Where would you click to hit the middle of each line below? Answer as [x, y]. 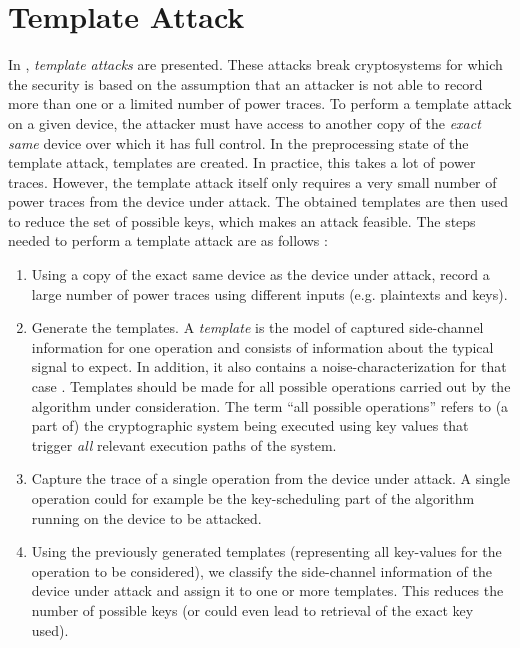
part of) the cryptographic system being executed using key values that [250, 425]
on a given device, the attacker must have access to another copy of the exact [244, 122]
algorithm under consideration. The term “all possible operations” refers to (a [270, 405]
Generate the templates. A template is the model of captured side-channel [257, 327]
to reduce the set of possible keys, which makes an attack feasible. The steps [242, 220]
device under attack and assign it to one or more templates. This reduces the [267, 590]
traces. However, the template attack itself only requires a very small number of [252, 181]
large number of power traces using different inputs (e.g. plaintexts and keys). [269, 293]
